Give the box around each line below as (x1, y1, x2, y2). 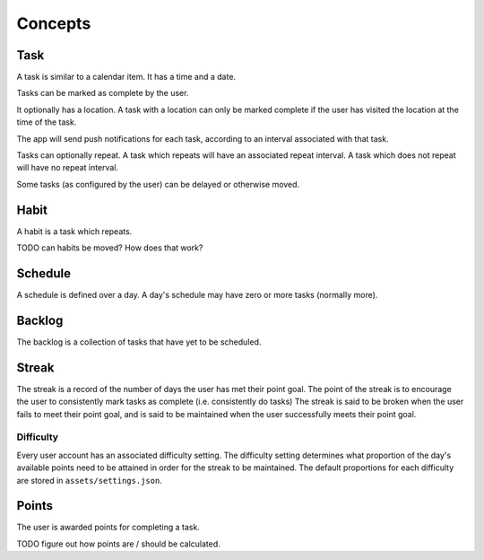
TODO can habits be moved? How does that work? (16, 242, 203, 253)
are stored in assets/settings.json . (16, 475, 163, 486)
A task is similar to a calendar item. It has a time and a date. (16, 72, 237, 83)
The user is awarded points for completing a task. (16, 521, 201, 533)
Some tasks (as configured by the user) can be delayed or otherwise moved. (16, 179, 300, 189)
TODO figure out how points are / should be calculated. (16, 538, 221, 549)
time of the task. (16, 117, 77, 127)
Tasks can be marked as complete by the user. (16, 88, 189, 99)
